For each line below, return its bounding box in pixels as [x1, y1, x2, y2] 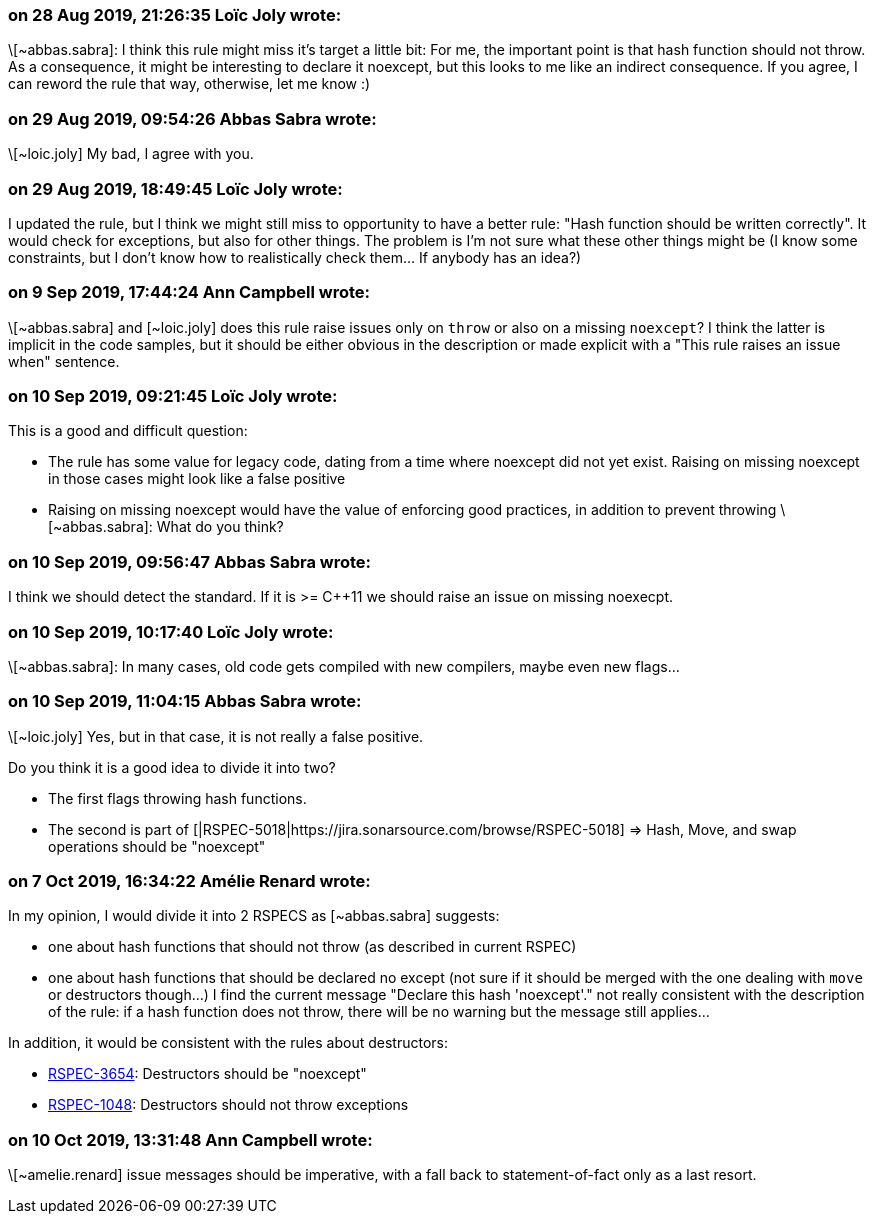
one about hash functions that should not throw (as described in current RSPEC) [48, 938, 577, 956]
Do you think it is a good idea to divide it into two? [8, 758, 336, 776]
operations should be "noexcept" [48, 837, 266, 855]
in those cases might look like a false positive [48, 470, 346, 488]
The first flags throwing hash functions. [48, 789, 307, 807]
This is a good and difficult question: [8, 422, 248, 440]
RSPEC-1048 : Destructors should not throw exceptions [48, 1096, 409, 1114]
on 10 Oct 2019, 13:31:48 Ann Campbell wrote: [8, 1129, 373, 1150]
